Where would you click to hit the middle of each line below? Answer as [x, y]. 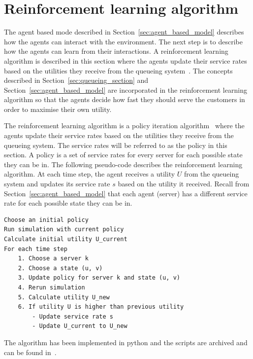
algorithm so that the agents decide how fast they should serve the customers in [125, 99]
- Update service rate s [73, 316]
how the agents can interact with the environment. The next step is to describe [123, 41]
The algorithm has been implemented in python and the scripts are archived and [126, 342]
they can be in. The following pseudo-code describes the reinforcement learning [123, 164]
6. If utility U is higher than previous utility [101, 307]
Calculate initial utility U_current [66, 239]
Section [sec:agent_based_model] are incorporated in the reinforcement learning [126, 90]
